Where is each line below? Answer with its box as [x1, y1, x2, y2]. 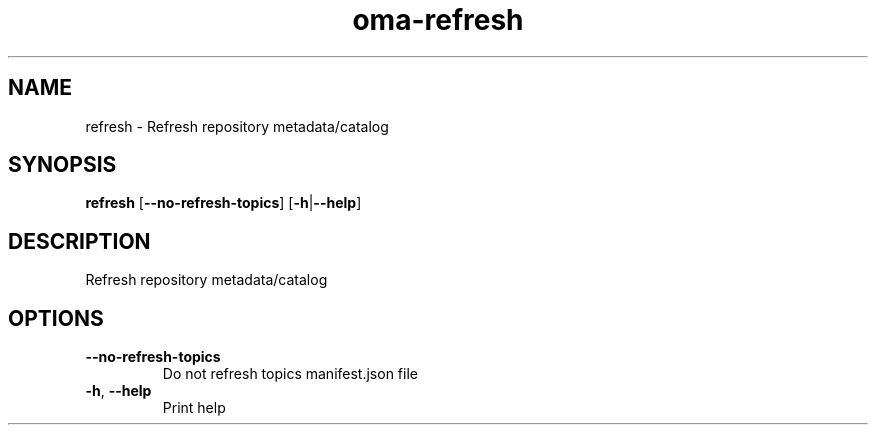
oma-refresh [352, 3, 524, 37]
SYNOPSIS [8, 152, 117, 178]
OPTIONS [8, 305, 104, 331]
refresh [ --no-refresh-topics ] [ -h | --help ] [85, 194, 362, 212]
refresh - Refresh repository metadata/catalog [85, 117, 389, 135]
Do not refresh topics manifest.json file [162, 365, 418, 383]
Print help [162, 399, 226, 417]
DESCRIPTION [8, 228, 151, 254]
